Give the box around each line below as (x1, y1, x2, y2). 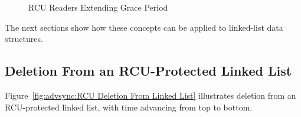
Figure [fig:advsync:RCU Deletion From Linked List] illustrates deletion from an (5, 89, 296, 101)
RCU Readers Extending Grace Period (28, 1, 168, 13)
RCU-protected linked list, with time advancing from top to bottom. (5, 100, 253, 113)
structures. (5, 32, 43, 45)
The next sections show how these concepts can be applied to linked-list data (5, 21, 283, 33)
